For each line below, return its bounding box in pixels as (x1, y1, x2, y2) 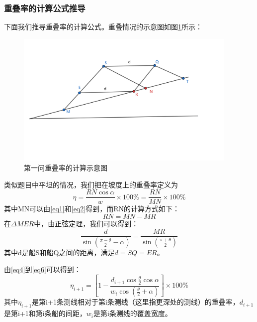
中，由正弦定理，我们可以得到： (34, 218, 139, 228)
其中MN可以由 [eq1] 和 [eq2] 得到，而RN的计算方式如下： (4, 203, 179, 214)
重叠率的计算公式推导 (4, 1, 86, 14)
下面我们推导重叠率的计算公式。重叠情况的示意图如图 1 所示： (4, 21, 202, 32)
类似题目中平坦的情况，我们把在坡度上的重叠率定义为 (4, 179, 178, 189)
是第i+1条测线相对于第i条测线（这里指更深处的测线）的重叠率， (32, 297, 240, 307)
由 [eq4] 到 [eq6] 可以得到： (4, 264, 81, 274)
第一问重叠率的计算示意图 (24, 162, 107, 173)
